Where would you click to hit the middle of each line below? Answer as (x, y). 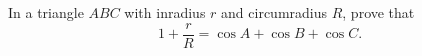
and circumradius (274, 12)
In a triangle (46, 12)
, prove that (378, 12)
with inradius (165, 12)
